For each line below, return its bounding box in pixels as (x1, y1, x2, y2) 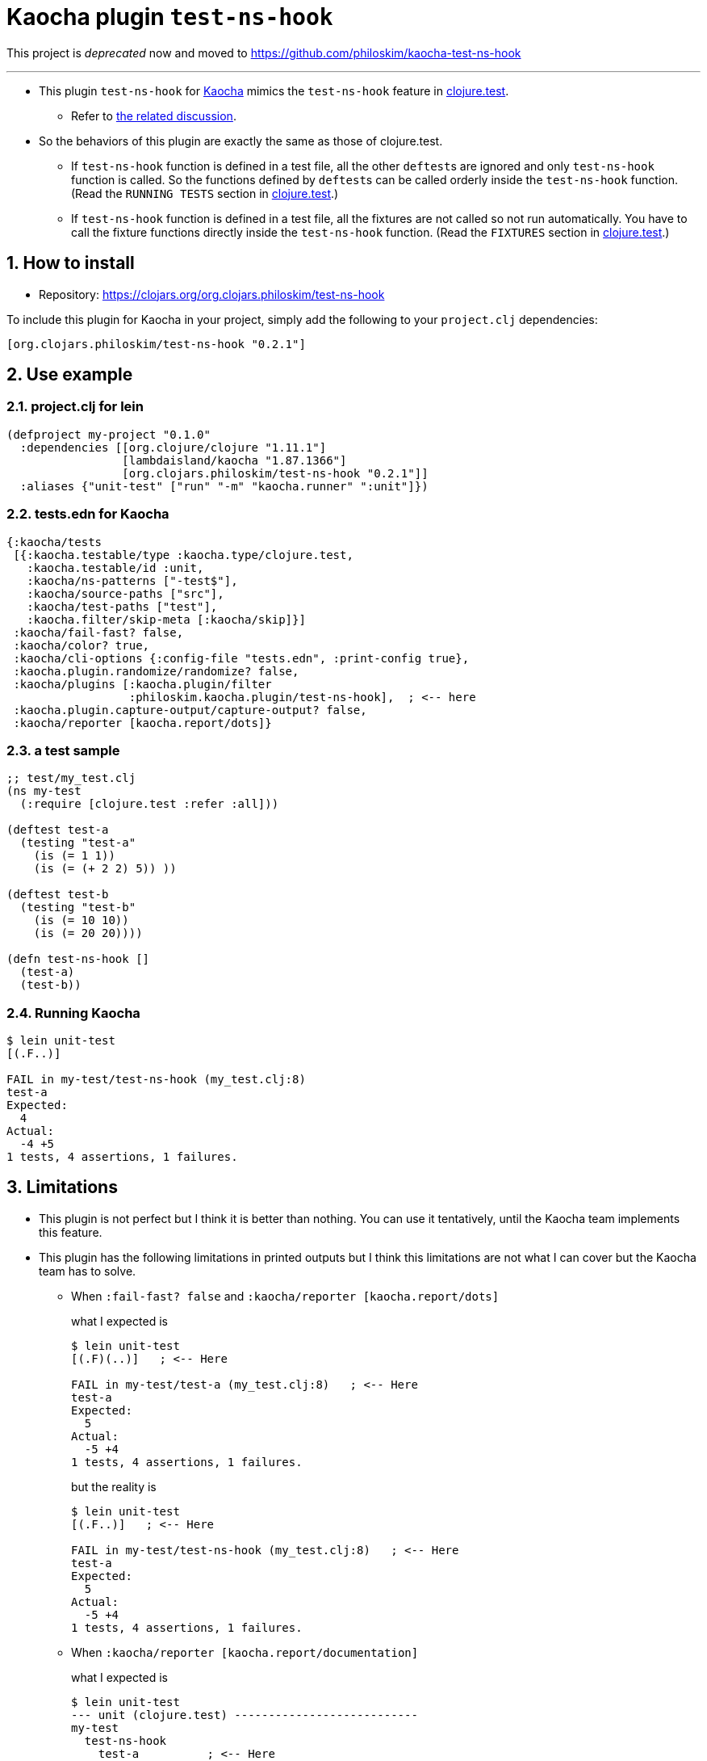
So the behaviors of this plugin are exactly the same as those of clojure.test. (39, 133, 443, 148)
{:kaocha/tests (6, 535, 102, 548)
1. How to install (6, 253, 135, 274)
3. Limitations (6, 1177, 118, 1198)
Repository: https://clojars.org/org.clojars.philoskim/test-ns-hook (39, 287, 385, 301)
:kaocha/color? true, (13, 638, 150, 652)
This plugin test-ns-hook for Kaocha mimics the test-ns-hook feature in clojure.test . (39, 83, 509, 98)
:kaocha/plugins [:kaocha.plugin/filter (13, 677, 272, 691)
